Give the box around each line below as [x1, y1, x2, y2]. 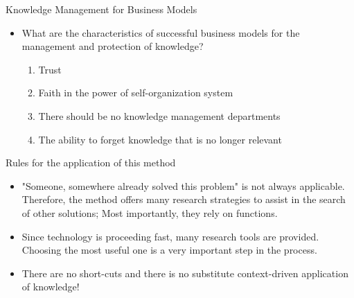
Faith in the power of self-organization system [38, 85, 233, 100]
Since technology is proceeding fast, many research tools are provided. [21, 229, 319, 243]
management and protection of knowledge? [21, 39, 204, 53]
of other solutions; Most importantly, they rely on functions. [21, 205, 278, 220]
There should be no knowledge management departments [38, 108, 281, 123]
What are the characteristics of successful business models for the [21, 25, 300, 40]
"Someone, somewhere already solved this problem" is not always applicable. [21, 178, 345, 193]
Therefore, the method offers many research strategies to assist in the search [21, 192, 346, 207]
